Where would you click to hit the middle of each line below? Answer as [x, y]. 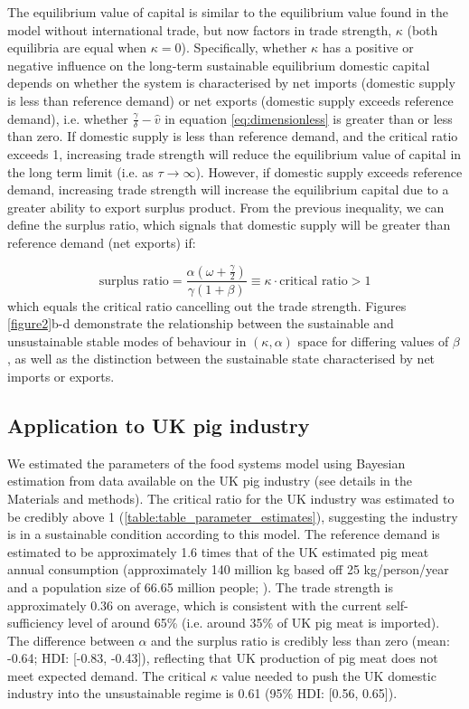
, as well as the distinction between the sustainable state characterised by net [221, 359]
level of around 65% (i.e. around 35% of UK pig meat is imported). [254, 623]
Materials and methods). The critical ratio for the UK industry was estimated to [231, 498]
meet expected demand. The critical [107, 675]
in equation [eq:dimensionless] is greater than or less [309, 118]
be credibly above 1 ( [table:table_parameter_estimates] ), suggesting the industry [233, 516]
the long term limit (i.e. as [80, 171]
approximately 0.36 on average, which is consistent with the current [195, 605]
